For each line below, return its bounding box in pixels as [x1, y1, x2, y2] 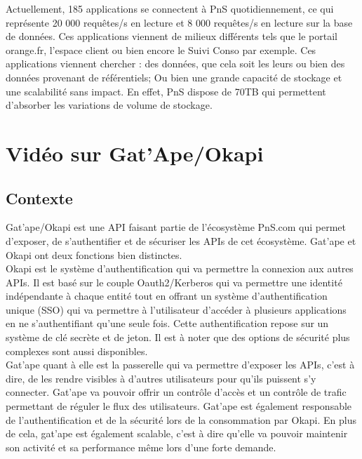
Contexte [6, 187, 73, 208]
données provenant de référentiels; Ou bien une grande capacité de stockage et [6, 69, 342, 84]
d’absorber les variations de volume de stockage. [6, 98, 213, 112]
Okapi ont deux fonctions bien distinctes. [6, 247, 182, 262]
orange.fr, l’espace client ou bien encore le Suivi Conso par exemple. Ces [6, 42, 316, 57]
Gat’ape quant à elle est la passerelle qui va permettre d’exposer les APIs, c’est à [6, 357, 355, 372]
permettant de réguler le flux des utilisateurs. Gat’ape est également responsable [6, 399, 352, 413]
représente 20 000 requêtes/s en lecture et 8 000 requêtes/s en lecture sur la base [6, 15, 353, 29]
